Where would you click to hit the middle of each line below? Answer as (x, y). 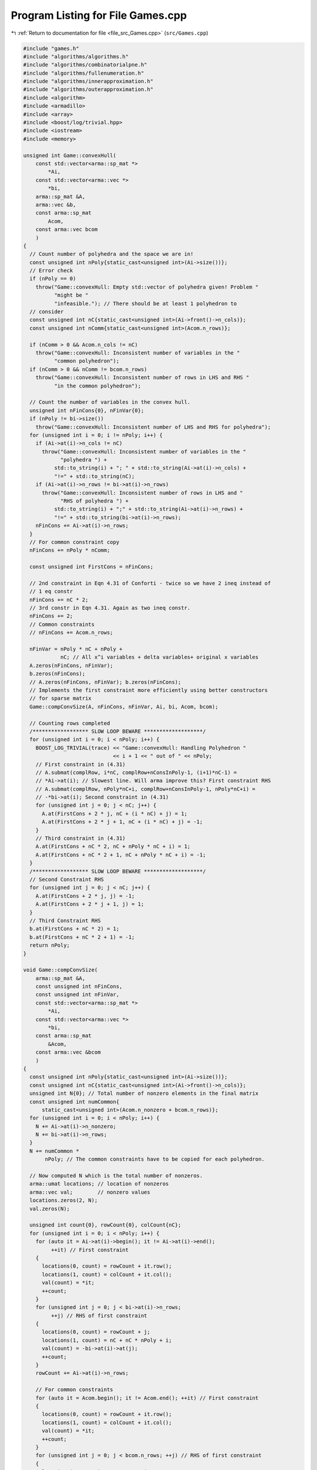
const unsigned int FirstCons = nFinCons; (92, 567)
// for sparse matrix (61, 699)
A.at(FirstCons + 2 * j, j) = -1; (85, 896)
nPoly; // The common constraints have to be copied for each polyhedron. (155, 1159)
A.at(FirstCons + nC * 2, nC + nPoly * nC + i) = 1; (113, 846)
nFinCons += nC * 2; (59, 599)
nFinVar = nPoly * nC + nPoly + (76, 649)
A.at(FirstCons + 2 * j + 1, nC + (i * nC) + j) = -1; (122, 822)
